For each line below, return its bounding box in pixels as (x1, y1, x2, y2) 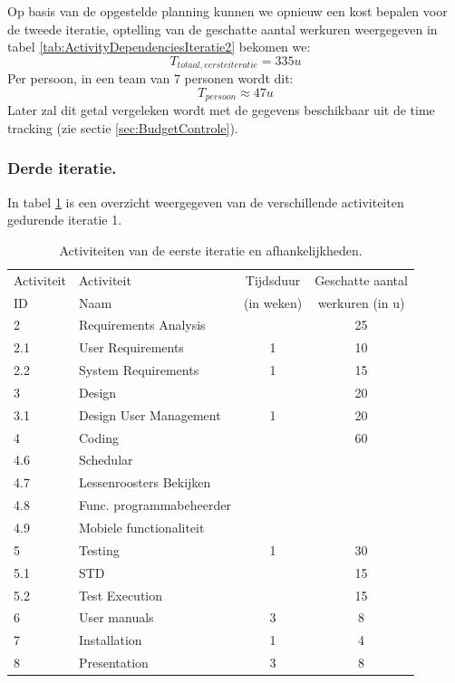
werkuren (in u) (317, 293, 405, 312)
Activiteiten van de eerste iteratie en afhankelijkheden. (59, 240, 363, 259)
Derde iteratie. (7, 157, 117, 179)
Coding (78, 428, 119, 447)
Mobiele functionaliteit (78, 518, 205, 536)
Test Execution (78, 585, 163, 604)
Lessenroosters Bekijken (78, 473, 211, 492)
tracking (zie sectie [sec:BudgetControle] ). (7, 118, 238, 137)
